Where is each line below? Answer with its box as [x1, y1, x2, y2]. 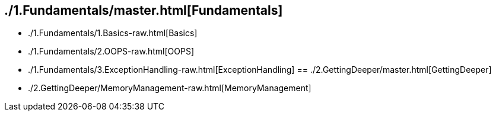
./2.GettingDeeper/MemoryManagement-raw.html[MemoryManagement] [28, 83, 311, 94]
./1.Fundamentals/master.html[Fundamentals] [4, 3, 283, 18]
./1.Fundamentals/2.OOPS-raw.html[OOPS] [28, 46, 194, 57]
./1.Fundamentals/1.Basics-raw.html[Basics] [28, 28, 198, 38]
